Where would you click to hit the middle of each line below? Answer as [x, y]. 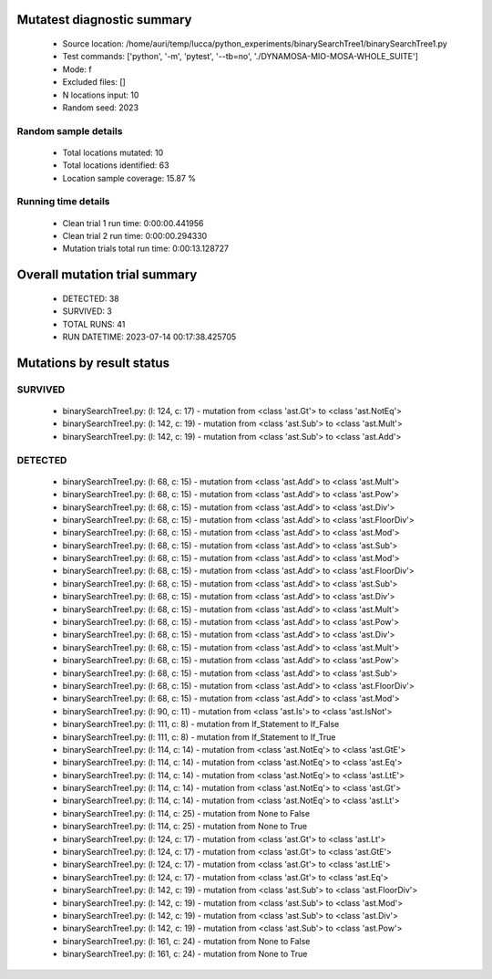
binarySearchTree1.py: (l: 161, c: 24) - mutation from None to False [186, 941]
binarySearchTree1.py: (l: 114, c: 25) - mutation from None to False [186, 813]
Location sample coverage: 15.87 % [129, 178]
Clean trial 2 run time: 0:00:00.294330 [135, 236]
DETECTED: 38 [91, 298]
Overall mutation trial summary [107, 275]
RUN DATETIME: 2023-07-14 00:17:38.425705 [149, 337]
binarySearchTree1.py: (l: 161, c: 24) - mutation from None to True [185, 954]
